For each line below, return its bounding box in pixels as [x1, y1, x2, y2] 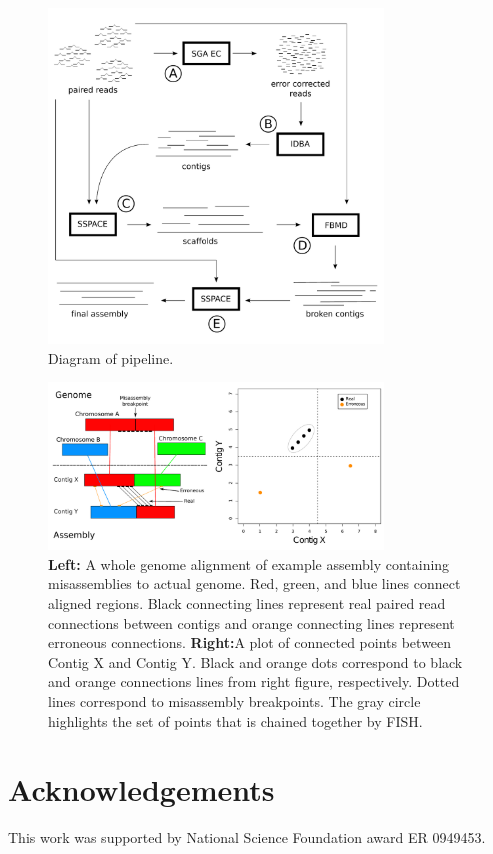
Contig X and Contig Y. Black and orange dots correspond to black [48, 651, 463, 672]
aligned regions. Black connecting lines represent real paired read [48, 592, 446, 613]
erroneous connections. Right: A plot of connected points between [48, 632, 452, 653]
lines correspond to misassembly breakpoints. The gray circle [48, 690, 421, 711]
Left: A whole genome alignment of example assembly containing [48, 553, 450, 574]
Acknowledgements [8, 769, 275, 810]
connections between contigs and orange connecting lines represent [48, 612, 455, 633]
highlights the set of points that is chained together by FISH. [48, 710, 423, 731]
